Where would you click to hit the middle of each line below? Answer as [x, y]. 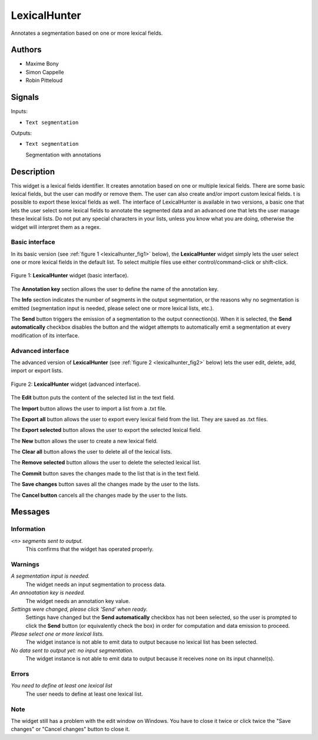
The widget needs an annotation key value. [78, 601]
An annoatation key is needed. [48, 592]
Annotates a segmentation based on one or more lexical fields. [87, 33]
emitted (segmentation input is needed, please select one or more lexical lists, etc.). [112, 308]
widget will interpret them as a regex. [56, 227]
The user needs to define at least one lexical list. [85, 694]
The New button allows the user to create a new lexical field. [85, 441]
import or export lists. [37, 371]
